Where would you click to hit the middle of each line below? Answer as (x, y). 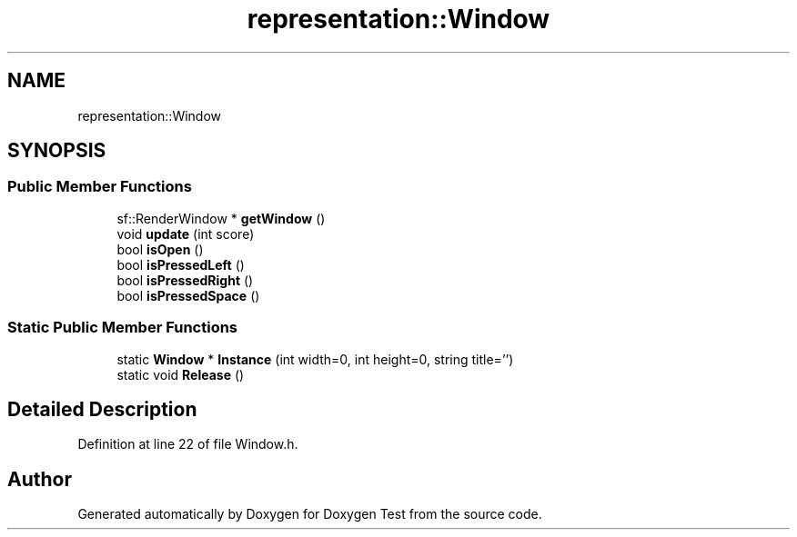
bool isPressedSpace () (188, 295)
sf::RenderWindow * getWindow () (221, 218)
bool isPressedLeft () (181, 264)
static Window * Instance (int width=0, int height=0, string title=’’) (315, 359)
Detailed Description (102, 409)
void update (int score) (186, 234)
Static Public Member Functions (123, 328)
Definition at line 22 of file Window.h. (188, 444)
